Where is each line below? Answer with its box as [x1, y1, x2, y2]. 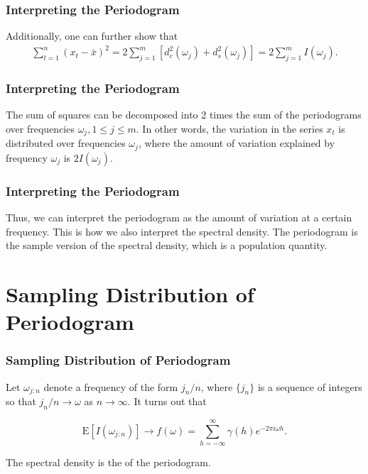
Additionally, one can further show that [6, 28, 178, 43]
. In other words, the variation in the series [136, 121, 323, 136]
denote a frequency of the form [43, 379, 178, 394]
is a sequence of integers [257, 379, 362, 394]
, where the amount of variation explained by [138, 136, 335, 150]
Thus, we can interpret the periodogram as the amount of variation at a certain [6, 210, 352, 225]
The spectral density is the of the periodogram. [6, 455, 211, 470]
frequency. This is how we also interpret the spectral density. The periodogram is [6, 224, 358, 238]
